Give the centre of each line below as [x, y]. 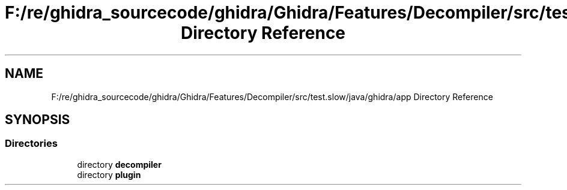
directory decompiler [119, 164]
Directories [31, 144]
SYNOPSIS [38, 120]
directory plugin [109, 174]
